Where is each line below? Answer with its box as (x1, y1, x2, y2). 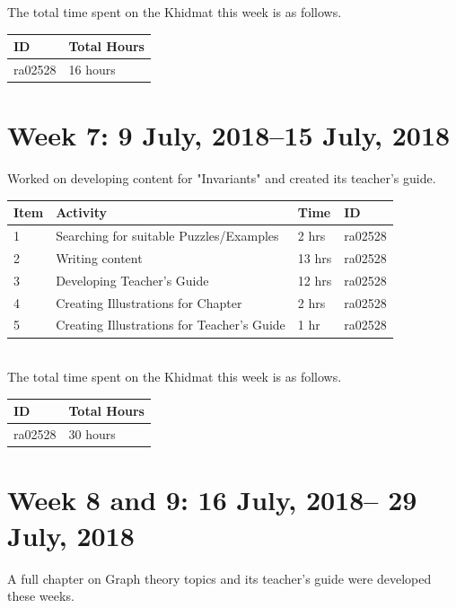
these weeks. (7, 586, 75, 605)
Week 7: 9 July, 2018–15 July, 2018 (7, 117, 451, 154)
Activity (56, 203, 108, 222)
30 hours (68, 425, 116, 444)
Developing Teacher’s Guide (56, 270, 209, 289)
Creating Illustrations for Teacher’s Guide (56, 315, 285, 334)
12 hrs (297, 270, 332, 289)
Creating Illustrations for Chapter (56, 293, 242, 312)
